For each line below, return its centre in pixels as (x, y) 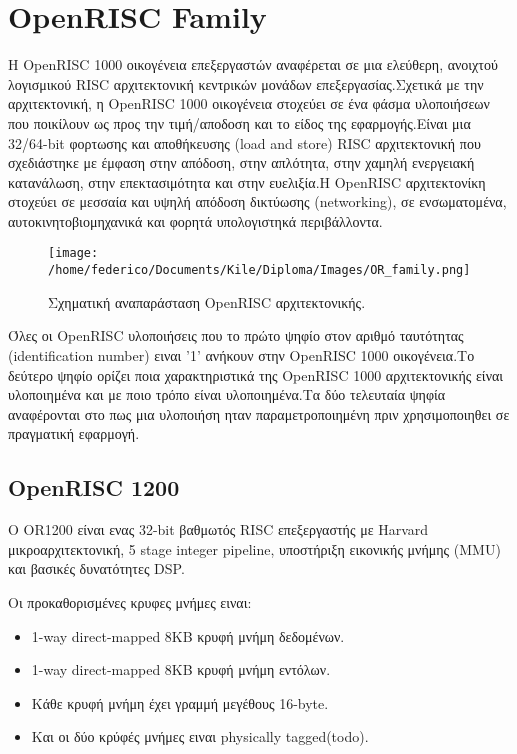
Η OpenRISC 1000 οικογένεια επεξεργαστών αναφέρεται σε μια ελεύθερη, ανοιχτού (253, 64)
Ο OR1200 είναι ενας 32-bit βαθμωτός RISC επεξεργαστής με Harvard (218, 529)
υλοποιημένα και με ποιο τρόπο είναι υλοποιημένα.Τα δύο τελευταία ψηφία (227, 394)
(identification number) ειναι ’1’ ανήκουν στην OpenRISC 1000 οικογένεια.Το (241, 354)
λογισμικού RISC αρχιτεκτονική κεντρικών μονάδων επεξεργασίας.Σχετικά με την (246, 83)
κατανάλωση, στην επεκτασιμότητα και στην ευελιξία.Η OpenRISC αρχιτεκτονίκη (247, 181)
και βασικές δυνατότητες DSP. (96, 568)
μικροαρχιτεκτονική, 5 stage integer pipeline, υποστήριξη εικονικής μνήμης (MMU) (254, 548)
